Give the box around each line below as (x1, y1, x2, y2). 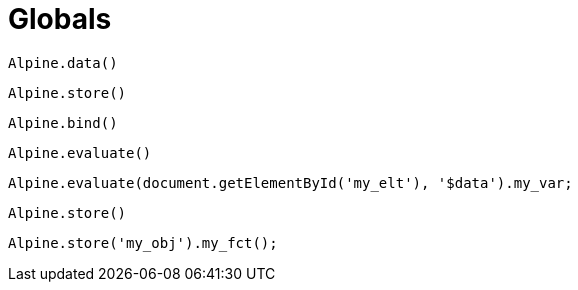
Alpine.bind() (8, 114, 118, 131)
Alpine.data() (8, 54, 118, 71)
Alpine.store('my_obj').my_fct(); (8, 234, 278, 251)
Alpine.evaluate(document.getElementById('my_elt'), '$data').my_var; (8, 174, 573, 191)
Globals (8, 2, 112, 36)
